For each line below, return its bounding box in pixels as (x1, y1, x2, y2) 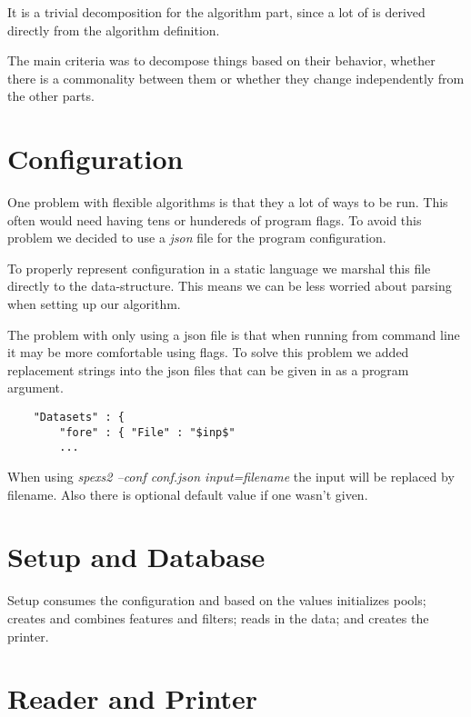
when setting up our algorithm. (7, 294, 181, 314)
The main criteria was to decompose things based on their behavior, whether (7, 51, 436, 70)
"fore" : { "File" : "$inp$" (59, 425, 235, 439)
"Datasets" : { (33, 411, 125, 424)
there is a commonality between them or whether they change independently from (7, 68, 465, 87)
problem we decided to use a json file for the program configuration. (7, 228, 386, 247)
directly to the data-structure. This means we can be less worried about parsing (7, 276, 452, 295)
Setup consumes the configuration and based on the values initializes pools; (7, 591, 426, 610)
